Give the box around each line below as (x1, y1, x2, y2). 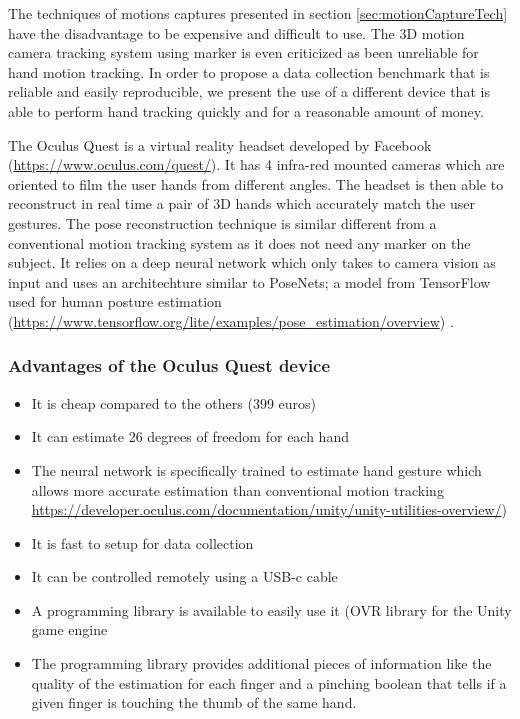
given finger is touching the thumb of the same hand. (31, 692, 357, 713)
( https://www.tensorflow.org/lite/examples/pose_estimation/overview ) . (8, 310, 454, 331)
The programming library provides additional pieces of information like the (31, 653, 492, 674)
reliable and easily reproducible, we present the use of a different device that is (8, 81, 490, 102)
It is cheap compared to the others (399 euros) (31, 392, 316, 413)
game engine (31, 619, 108, 640)
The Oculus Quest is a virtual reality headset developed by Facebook (8, 134, 432, 155)
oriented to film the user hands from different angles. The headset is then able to (8, 173, 504, 194)
